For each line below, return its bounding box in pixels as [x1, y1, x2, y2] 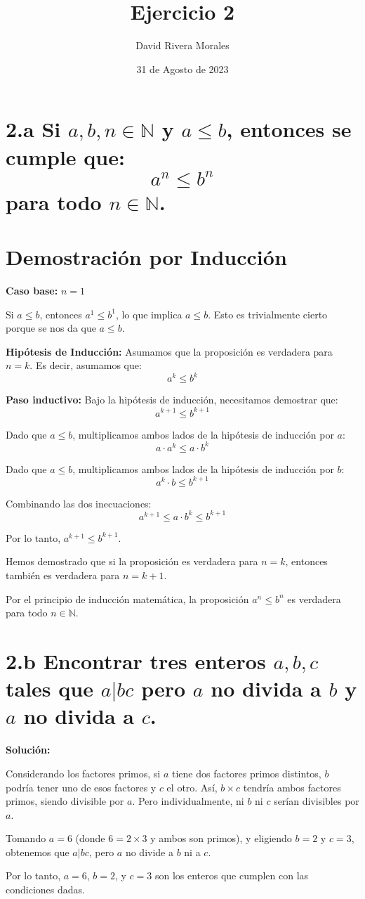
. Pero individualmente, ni [132, 794, 244, 808]
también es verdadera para [6, 568, 120, 583]
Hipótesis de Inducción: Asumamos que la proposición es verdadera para [6, 344, 333, 358]
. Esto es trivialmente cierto [208, 306, 328, 321]
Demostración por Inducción [6, 242, 287, 271]
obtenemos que [6, 844, 69, 859]
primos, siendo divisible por [6, 794, 124, 808]
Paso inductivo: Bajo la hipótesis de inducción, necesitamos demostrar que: [6, 392, 338, 407]
